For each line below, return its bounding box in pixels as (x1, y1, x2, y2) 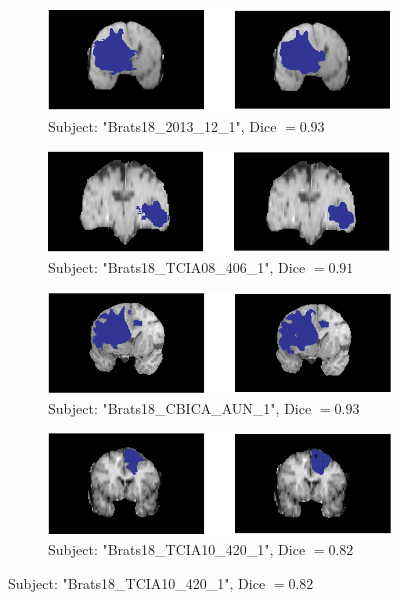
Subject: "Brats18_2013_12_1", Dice (48, 115, 277, 136)
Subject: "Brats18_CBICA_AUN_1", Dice (48, 397, 312, 418)
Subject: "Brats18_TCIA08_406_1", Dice (48, 257, 306, 278)
